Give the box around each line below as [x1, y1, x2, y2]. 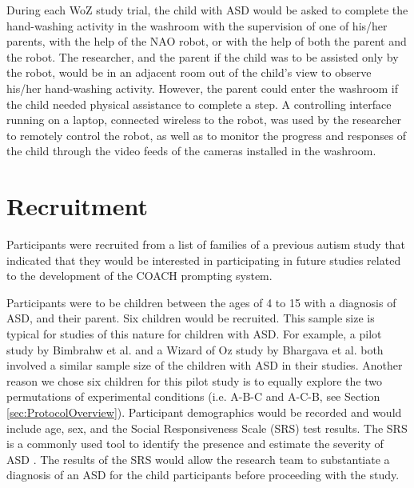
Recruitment [6, 190, 148, 222]
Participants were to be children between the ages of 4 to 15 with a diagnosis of [6, 294, 396, 310]
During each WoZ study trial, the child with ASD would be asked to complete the [6, 2, 408, 18]
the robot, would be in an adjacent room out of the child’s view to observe [6, 64, 372, 81]
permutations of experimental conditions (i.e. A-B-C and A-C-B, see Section [6, 388, 380, 405]
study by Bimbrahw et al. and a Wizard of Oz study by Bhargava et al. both [6, 341, 384, 358]
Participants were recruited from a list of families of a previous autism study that [6, 236, 406, 253]
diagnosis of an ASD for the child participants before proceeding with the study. [6, 466, 400, 483]
